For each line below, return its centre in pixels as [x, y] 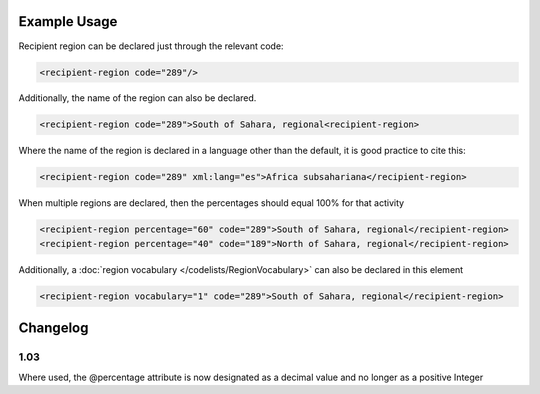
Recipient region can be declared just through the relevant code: [151, 46]
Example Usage [68, 21]
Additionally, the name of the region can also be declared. [137, 98]
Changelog [53, 328]
